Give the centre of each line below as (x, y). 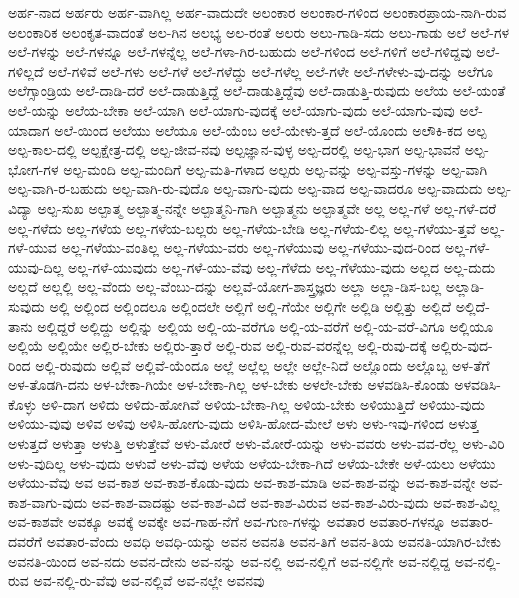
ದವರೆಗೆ (25, 541)
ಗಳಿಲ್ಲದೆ (26, 70)
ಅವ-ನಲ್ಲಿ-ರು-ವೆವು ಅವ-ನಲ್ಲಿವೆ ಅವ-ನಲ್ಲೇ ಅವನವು (149, 580)
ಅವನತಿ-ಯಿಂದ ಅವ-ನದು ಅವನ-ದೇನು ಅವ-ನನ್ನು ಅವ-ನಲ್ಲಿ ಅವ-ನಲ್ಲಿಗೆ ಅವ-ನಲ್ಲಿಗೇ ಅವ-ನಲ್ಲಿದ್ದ (229, 560)
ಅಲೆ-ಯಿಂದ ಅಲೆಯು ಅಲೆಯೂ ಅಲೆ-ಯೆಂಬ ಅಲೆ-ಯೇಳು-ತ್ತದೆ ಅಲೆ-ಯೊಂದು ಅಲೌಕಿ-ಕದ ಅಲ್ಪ (270, 129)
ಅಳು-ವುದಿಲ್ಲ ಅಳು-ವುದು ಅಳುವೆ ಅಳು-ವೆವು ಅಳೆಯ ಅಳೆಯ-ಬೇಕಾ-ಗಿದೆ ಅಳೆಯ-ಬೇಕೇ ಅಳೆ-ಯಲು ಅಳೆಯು (252, 462)
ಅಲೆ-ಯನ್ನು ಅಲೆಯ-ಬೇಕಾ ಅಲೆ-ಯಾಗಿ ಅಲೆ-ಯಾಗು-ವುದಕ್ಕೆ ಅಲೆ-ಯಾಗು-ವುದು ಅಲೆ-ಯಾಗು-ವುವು (231, 109)
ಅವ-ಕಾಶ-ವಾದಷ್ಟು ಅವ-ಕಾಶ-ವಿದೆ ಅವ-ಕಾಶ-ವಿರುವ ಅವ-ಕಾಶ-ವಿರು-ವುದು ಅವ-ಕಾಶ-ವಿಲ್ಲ (295, 501)
